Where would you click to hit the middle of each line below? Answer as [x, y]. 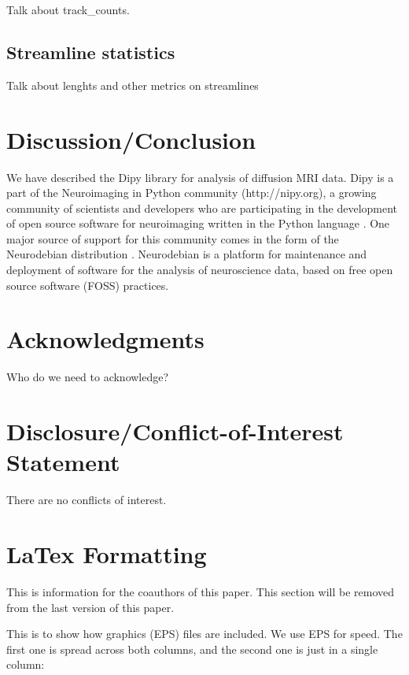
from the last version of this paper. [90, 607]
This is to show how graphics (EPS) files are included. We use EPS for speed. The [204, 634]
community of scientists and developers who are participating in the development [202, 208]
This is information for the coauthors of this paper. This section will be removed [200, 592]
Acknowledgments [105, 339]
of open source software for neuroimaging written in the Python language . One [198, 223]
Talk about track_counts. [68, 9]
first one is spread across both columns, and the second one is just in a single [192, 649]
